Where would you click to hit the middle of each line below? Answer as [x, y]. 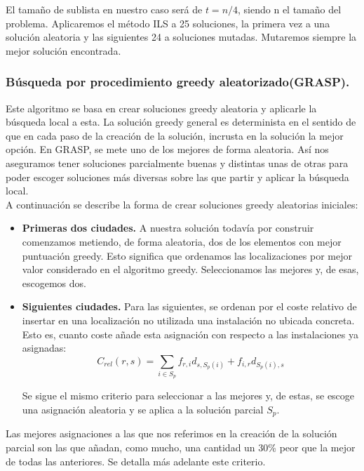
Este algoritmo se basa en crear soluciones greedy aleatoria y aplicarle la [161, 108]
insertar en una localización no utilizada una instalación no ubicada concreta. [188, 320]
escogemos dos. [54, 283]
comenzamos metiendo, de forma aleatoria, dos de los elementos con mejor [182, 241]
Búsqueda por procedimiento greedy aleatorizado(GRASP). [178, 82]
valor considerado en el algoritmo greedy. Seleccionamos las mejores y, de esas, [190, 269]
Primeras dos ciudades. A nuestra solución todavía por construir [168, 228]
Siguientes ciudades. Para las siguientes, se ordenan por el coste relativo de [189, 306]
